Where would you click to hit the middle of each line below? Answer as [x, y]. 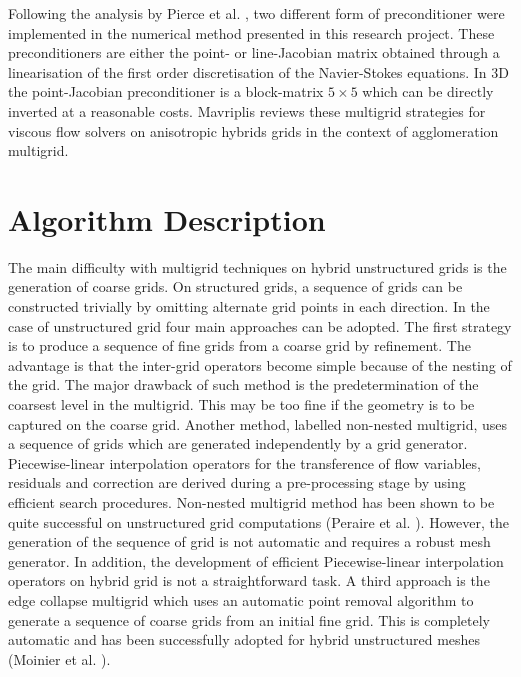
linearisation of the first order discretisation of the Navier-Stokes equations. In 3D [259, 71]
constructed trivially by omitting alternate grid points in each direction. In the [249, 306]
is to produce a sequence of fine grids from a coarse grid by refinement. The [239, 345]
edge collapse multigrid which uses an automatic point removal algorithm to [241, 599]
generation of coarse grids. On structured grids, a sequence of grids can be [235, 286]
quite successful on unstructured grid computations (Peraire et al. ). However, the [258, 521]
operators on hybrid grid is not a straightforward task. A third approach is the [249, 580]
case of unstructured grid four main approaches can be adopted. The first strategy [260, 325]
